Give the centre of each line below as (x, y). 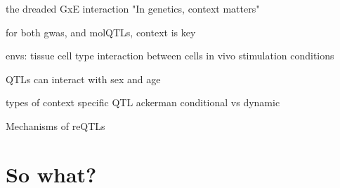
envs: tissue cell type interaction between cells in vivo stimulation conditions (170, 56)
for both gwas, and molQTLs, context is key (101, 32)
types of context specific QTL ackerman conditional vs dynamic (143, 102)
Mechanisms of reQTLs (55, 125)
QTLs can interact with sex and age (83, 79)
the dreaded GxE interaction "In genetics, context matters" (133, 8)
